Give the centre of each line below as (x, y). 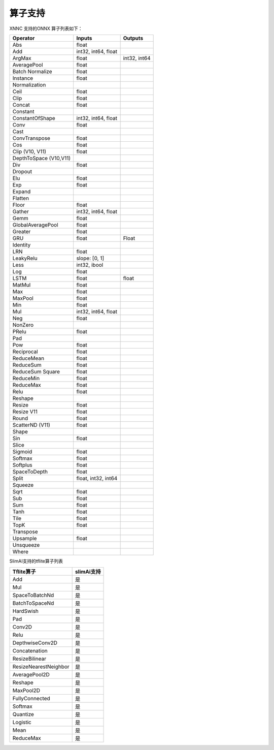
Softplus (22, 465)
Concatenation (30, 651)
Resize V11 (25, 412)
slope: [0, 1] (90, 258)
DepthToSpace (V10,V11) (42, 158)
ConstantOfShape (34, 118)
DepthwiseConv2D (35, 643)
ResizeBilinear (29, 659)
